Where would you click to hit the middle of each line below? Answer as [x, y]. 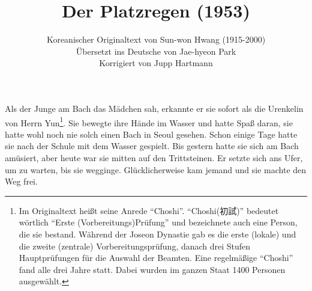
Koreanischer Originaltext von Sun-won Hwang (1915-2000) [156, 39]
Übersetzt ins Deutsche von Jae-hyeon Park [156, 51]
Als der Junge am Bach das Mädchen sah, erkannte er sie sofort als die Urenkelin [154, 108]
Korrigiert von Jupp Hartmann [156, 63]
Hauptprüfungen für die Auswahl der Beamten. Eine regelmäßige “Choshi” [156, 258]
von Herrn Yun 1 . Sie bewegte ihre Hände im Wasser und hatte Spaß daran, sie [149, 121]
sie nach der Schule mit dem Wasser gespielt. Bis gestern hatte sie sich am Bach [152, 146]
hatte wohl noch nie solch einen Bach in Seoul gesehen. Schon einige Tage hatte [151, 134]
